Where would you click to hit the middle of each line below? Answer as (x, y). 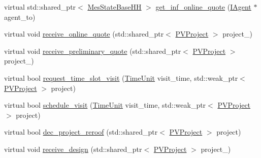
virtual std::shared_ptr (40, 7)
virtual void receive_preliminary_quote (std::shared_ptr (93, 51)
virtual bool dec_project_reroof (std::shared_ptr (81, 132)
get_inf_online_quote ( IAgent (203, 7)
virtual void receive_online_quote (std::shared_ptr (84, 34)
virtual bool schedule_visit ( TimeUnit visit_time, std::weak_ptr (105, 105)
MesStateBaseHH (115, 7)
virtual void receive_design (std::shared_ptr (73, 149)
